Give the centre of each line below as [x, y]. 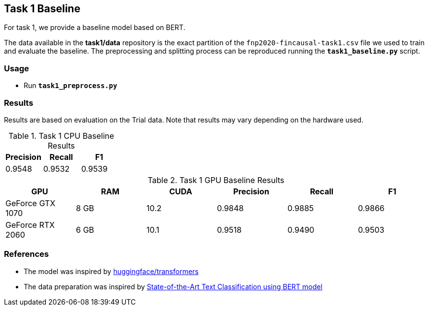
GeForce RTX [30, 225]
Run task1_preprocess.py [71, 86]
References [26, 254]
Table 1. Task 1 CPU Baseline [61, 136]
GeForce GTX [31, 203]
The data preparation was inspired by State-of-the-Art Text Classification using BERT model [173, 286]
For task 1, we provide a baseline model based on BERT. [95, 28]
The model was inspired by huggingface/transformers [111, 271]
